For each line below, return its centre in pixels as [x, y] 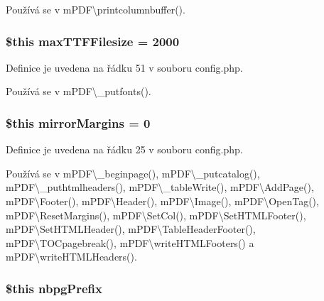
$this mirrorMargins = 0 [78, 122]
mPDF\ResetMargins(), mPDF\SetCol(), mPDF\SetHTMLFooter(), [156, 215]
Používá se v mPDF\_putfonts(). [79, 91]
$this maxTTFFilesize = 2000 [93, 41]
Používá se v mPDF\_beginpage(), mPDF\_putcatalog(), [133, 173]
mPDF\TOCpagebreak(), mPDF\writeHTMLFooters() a [130, 242]
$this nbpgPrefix [54, 288]
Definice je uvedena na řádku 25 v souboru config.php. [124, 149]
